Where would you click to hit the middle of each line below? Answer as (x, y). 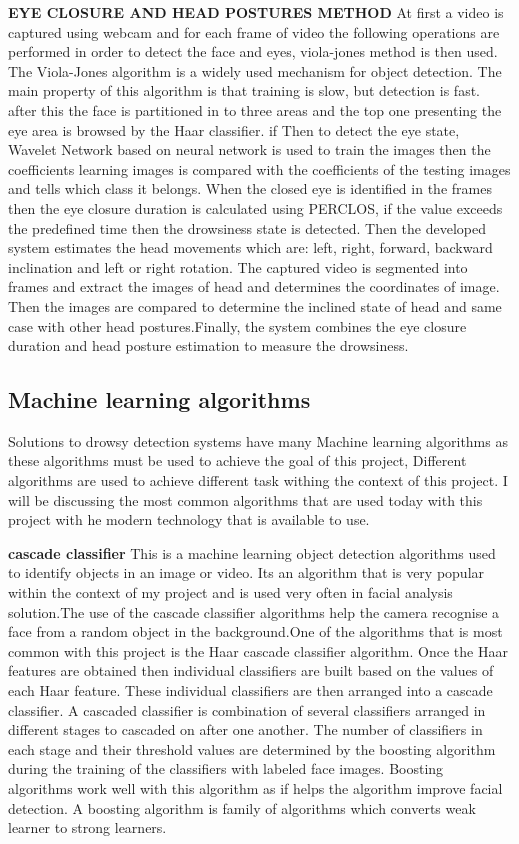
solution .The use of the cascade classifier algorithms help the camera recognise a (254, 611)
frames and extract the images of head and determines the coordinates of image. (254, 286)
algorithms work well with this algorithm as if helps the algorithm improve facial (255, 787)
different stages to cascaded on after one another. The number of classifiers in (245, 729)
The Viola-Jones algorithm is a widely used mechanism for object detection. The (255, 70)
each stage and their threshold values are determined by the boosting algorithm (252, 748)
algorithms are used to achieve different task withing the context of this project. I (258, 480)
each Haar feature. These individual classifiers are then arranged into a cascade (250, 690)
